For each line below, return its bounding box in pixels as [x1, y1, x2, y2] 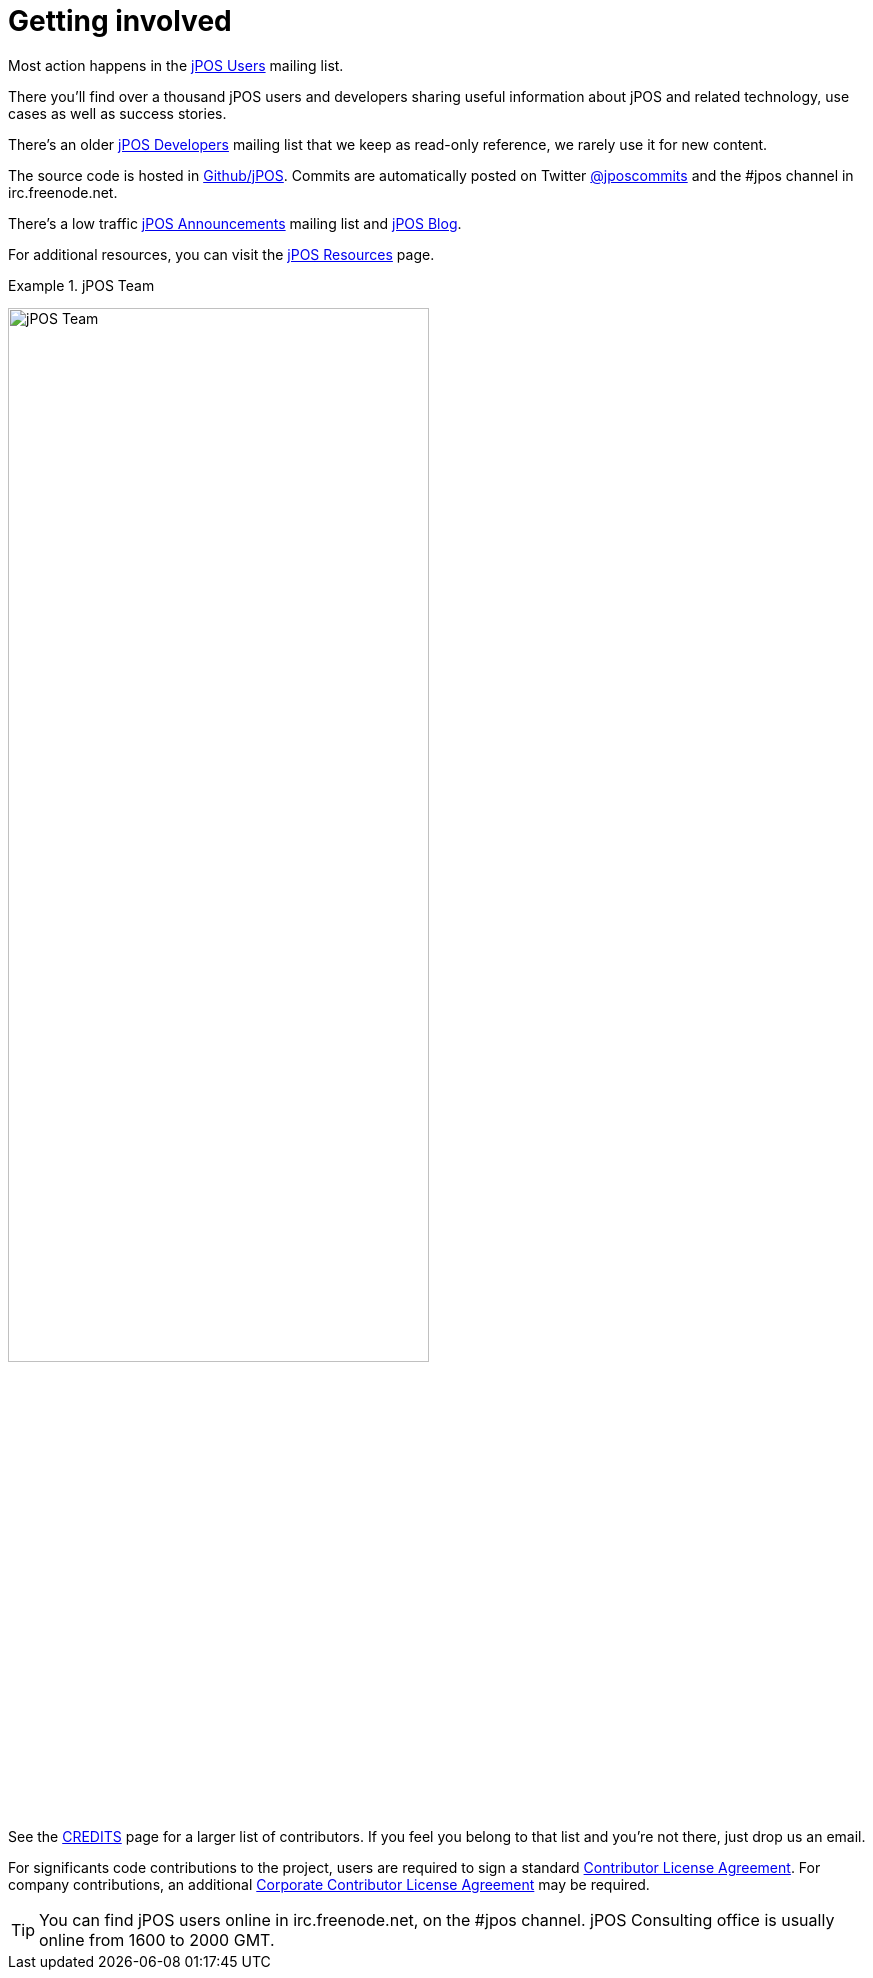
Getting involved [8, 4, 232, 38]
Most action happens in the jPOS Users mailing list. [8, 56, 344, 74]
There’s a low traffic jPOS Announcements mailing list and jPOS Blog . [8, 214, 462, 232]
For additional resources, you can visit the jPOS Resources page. [8, 245, 435, 263]
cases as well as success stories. [8, 104, 227, 122]
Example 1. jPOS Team [8, 276, 155, 294]
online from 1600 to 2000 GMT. [39, 1930, 275, 1951]
